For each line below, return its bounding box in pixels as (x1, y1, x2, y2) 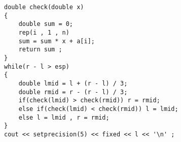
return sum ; (18, 46, 62, 53)
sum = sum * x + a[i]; (18, 37, 95, 45)
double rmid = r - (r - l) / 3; (18, 88, 128, 96)
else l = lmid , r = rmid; (18, 113, 110, 121)
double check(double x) (4, 4, 84, 11)
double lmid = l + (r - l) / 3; (18, 79, 128, 87)
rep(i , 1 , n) (18, 29, 69, 36)
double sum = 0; (18, 20, 74, 28)
